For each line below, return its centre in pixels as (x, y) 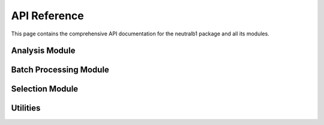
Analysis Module (43, 51)
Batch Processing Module (60, 70)
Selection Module (45, 89)
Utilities (26, 108)
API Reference (47, 16)
